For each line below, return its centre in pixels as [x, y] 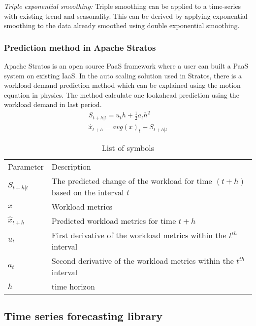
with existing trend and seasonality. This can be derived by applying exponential [126, 16]
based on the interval [88, 192]
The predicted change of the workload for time [132, 181]
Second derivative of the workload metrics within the [143, 261]
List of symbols [128, 148]
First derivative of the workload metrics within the [139, 235]
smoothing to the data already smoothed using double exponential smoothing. [122, 25]
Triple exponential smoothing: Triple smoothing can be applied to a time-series [123, 6]
